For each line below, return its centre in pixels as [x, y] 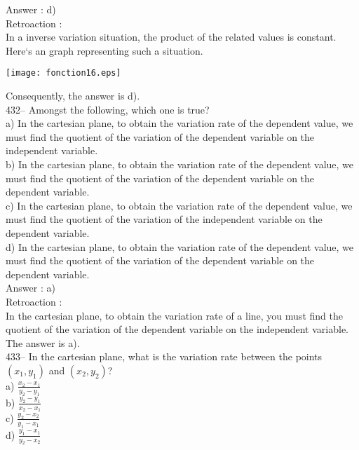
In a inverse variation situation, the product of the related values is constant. [171, 37]
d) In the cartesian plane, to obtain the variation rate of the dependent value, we [180, 246]
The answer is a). [43, 342]
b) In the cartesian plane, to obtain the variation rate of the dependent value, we [180, 164]
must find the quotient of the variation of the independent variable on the [164, 219]
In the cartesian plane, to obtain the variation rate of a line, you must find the [174, 315]
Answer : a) [31, 288]
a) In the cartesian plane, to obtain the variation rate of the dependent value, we [179, 123]
